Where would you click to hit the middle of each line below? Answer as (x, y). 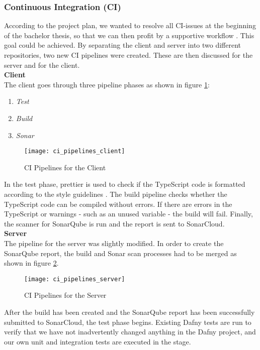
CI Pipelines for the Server (65, 295)
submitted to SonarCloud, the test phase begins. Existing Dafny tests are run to (128, 322)
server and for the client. (42, 65)
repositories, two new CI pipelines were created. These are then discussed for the (128, 55)
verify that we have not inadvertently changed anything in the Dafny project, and (130, 332)
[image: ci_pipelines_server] (75, 279)
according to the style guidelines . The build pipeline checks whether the (116, 194)
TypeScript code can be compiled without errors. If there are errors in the (118, 204)
